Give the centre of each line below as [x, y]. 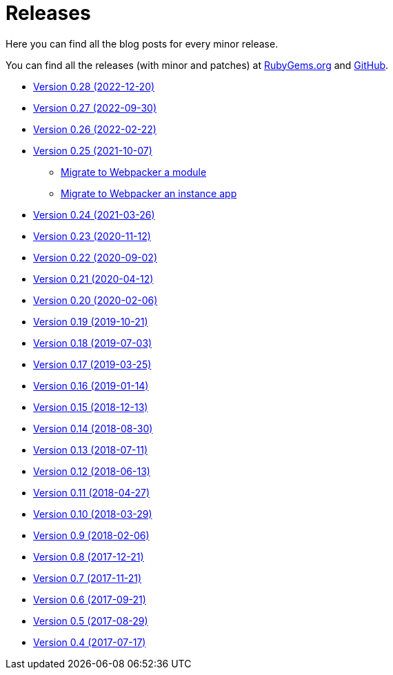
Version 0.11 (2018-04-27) [92, 492]
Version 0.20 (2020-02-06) [95, 300]
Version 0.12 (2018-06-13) [92, 471]
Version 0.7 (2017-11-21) [88, 578]
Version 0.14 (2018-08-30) [93, 428]
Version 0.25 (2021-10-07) [93, 150]
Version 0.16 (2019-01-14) [91, 385]
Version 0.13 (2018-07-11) [91, 450]
